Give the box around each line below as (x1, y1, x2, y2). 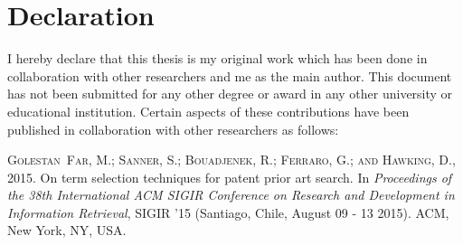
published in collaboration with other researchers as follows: (7, 119, 339, 138)
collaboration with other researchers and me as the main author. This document (7, 66, 452, 85)
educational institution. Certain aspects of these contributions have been (7, 101, 410, 120)
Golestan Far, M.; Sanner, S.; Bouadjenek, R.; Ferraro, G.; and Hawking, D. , (7, 150, 456, 169)
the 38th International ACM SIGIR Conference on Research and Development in (7, 185, 455, 204)
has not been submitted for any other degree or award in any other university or (7, 84, 453, 103)
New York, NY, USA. (7, 221, 127, 240)
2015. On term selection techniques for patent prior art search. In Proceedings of (7, 167, 452, 186)
